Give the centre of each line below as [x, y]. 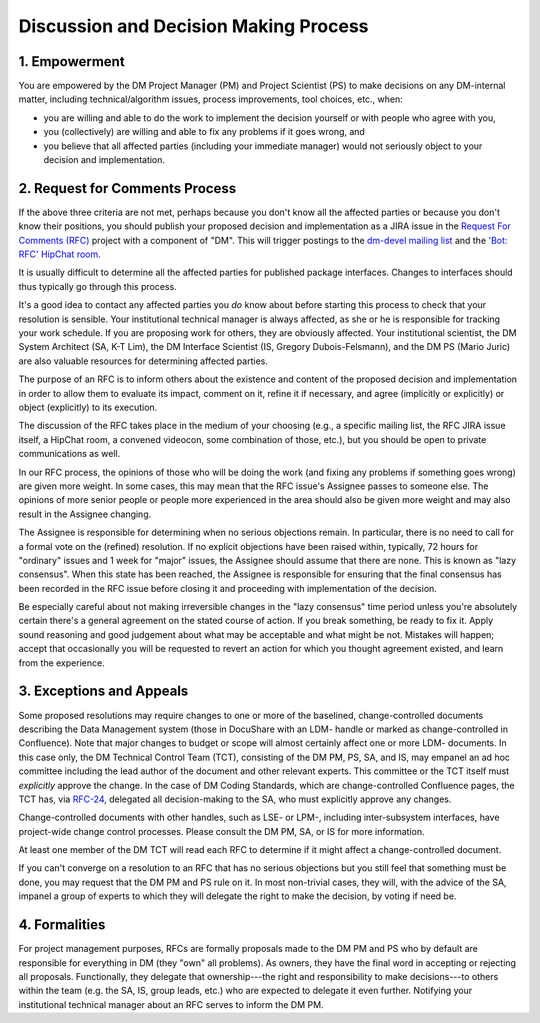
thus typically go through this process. [97, 286]
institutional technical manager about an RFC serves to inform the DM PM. [171, 1004]
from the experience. [61, 662]
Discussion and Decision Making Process [193, 26]
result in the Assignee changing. [85, 514]
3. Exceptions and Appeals [103, 691]
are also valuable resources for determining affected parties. [143, 361]
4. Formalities [62, 925]
